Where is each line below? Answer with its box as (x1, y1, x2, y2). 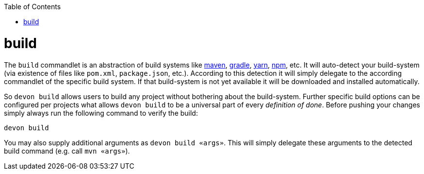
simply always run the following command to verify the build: (4, 108, 198, 117)
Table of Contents (4, 2, 61, 11)
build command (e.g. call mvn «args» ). (4, 146, 130, 155)
